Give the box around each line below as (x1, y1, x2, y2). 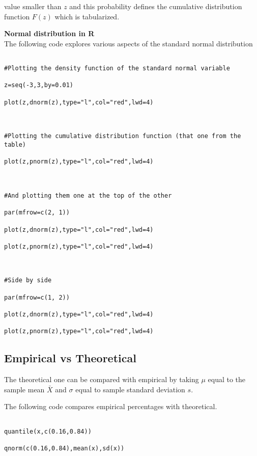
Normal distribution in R (4, 28, 95, 39)
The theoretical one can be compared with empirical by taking (4, 374, 199, 385)
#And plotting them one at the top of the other (4, 192, 172, 199)
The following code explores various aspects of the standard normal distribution (4, 38, 253, 48)
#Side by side (4, 277, 52, 284)
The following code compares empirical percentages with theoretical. (4, 401, 217, 412)
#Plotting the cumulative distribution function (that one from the (4, 132, 241, 140)
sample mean (4, 384, 45, 394)
